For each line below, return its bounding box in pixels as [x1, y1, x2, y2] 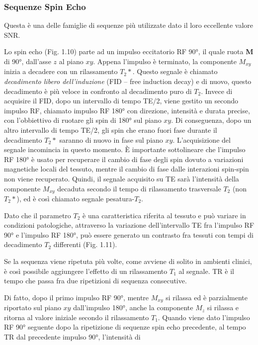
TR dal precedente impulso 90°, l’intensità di [4, 332, 141, 342]
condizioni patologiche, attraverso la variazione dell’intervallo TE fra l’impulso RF [4, 220, 255, 230]
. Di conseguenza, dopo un [171, 115, 252, 125]
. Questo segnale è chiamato [132, 66, 218, 77]
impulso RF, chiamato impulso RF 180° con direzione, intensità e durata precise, [4, 105, 250, 115]
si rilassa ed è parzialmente [166, 292, 248, 302]
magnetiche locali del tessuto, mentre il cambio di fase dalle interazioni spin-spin [4, 164, 249, 174]
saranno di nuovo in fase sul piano [59, 134, 163, 145]
